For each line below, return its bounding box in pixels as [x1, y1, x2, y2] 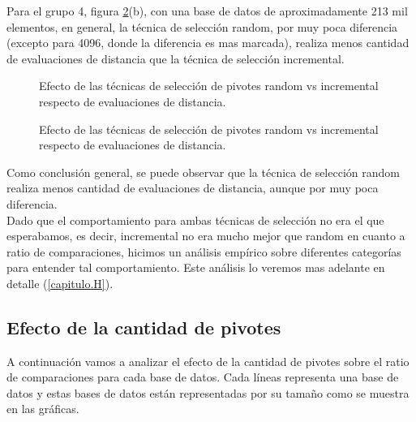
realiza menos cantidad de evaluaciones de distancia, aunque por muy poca [6, 179, 379, 196]
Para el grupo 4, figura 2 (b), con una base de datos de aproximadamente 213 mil [6, 2, 408, 19]
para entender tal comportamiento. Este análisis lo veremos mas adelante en [6, 259, 385, 276]
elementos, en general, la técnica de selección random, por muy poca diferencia [6, 18, 398, 35]
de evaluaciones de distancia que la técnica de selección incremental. [6, 50, 345, 67]
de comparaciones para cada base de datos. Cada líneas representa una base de [6, 368, 399, 385]
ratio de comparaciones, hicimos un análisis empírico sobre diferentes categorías [6, 243, 401, 260]
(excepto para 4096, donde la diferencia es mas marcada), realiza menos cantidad [6, 34, 410, 51]
